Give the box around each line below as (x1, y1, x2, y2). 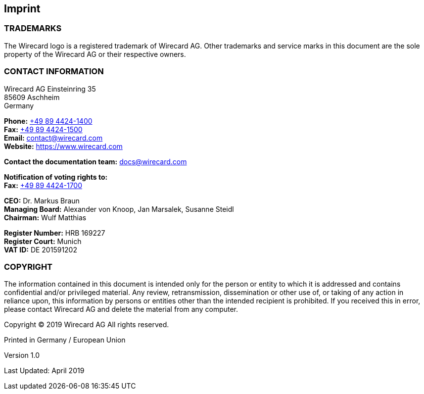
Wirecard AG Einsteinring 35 (4, 84, 96, 93)
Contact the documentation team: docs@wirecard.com (4, 157, 187, 166)
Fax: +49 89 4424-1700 (4, 181, 83, 190)
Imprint (4, 2, 41, 15)
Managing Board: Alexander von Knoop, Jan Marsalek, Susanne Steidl (4, 204, 234, 213)
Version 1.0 (4, 351, 40, 360)
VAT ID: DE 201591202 (4, 245, 77, 254)
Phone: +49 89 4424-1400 (4, 116, 93, 125)
